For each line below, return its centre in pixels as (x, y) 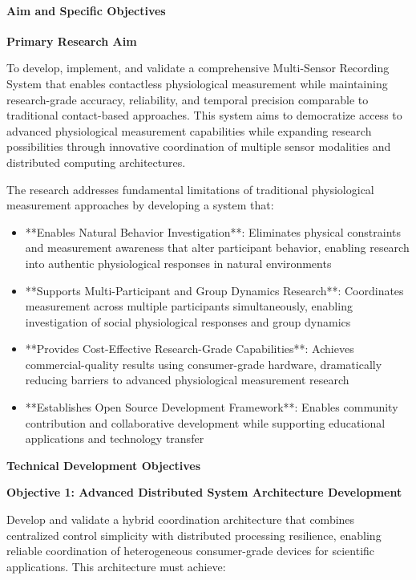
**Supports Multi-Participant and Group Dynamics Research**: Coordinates (214, 290)
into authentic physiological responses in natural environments (178, 263)
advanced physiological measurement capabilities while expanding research (189, 130)
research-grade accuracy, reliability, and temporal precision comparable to (188, 99)
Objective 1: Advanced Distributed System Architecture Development (204, 492)
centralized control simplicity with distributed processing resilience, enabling (194, 535)
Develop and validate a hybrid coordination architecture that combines (181, 519)
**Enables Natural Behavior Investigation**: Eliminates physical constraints (213, 231)
